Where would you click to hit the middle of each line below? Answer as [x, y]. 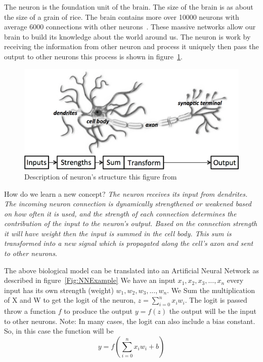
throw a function [30, 311]
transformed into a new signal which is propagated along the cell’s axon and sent [129, 243]
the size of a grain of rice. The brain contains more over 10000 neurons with [122, 16]
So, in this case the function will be [59, 331]
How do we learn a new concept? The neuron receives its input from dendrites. [126, 193]
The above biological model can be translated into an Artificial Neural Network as [131, 270]
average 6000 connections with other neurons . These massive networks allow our [130, 27]
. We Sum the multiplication [211, 290]
